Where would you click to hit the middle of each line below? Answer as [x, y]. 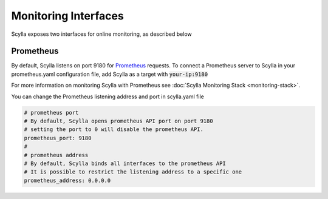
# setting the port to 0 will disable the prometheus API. [114, 130]
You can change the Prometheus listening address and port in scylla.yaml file [108, 96]
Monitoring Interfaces [67, 16]
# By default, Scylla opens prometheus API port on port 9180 [118, 121]
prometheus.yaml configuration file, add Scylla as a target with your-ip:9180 [110, 74]
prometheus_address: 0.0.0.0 [67, 180]
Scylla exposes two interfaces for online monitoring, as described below [102, 34]
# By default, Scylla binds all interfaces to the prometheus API [125, 163]
